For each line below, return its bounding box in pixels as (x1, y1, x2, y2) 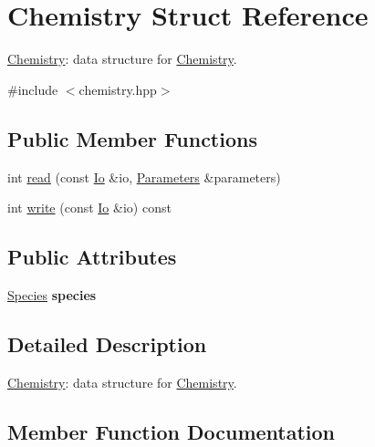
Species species (7, 285, 97, 304)
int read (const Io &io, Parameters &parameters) (7, 167, 281, 186)
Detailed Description (7, 329, 207, 358)
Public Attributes (7, 243, 177, 271)
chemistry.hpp (78, 79, 157, 99)
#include (7, 79, 58, 99)
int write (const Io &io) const (7, 198, 172, 217)
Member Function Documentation (7, 417, 336, 445)
